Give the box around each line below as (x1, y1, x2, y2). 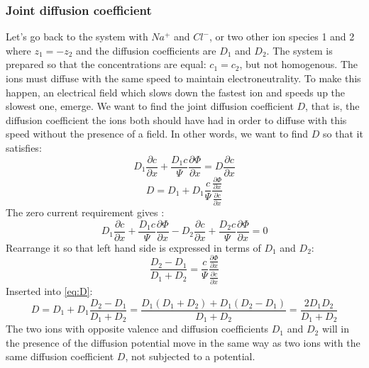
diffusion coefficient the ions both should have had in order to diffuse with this (6, 112, 347, 127)
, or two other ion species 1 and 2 (209, 29, 355, 44)
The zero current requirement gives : (6, 205, 165, 220)
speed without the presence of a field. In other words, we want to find (6, 126, 309, 141)
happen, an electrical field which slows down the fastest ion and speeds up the (6, 84, 346, 99)
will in (321, 321, 350, 336)
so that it (323, 126, 363, 141)
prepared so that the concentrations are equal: (6, 57, 206, 72)
